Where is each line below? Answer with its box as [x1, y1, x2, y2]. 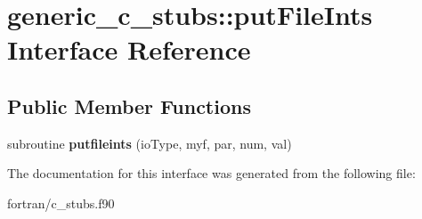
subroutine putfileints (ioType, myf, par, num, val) [7, 134, 292, 152]
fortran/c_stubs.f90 [7, 193, 115, 212]
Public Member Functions [7, 92, 251, 119]
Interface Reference [7, 31, 251, 68]
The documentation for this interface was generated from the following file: [7, 164, 416, 182]
